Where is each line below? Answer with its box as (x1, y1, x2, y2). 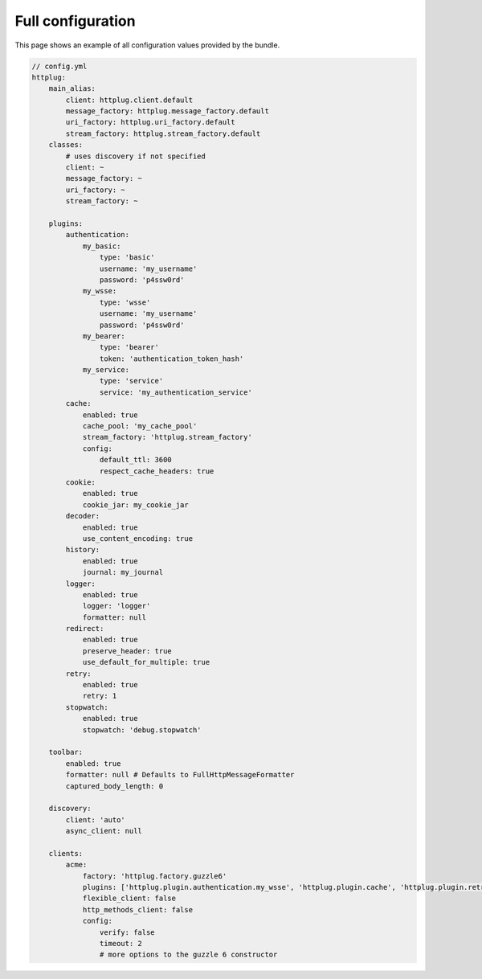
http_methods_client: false (82, 905, 193, 914)
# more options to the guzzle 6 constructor (99, 950, 278, 960)
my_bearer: (82, 331, 126, 341)
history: (65, 545, 100, 555)
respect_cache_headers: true (99, 466, 214, 476)
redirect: (65, 624, 104, 633)
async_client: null (65, 826, 142, 836)
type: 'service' (99, 376, 164, 386)
